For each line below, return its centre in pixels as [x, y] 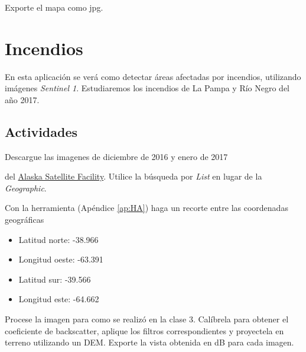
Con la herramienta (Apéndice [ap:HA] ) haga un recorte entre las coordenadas [147, 208]
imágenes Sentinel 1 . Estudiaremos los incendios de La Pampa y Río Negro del [147, 88]
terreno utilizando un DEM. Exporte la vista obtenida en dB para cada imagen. [149, 342]
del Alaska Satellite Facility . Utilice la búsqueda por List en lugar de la [134, 176]
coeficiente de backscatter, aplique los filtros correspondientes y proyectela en [144, 330]
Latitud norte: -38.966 [58, 239]
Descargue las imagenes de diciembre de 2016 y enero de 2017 [116, 156]
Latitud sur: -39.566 [55, 279]
